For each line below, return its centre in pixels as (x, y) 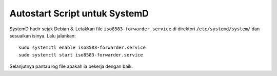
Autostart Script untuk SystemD (79, 13)
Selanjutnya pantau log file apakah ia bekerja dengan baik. (71, 66)
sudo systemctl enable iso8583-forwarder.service (82, 48)
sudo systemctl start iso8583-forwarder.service (81, 55)
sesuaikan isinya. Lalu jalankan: (43, 35)
